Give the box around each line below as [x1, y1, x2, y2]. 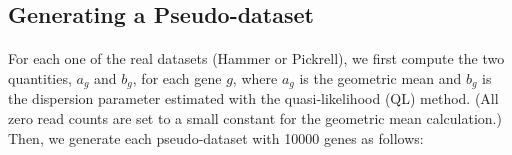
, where [232, 67, 278, 88]
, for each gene [132, 67, 222, 88]
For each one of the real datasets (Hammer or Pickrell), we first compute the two [8, 48, 505, 69]
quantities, [8, 67, 72, 88]
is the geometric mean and [299, 67, 462, 88]
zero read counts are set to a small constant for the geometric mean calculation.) [8, 108, 502, 129]
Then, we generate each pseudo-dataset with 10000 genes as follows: [8, 127, 424, 148]
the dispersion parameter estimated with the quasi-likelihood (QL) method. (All [8, 88, 499, 109]
